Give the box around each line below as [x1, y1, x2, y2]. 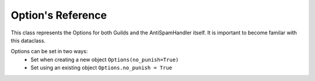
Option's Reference [10, 9, 107, 22]
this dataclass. [10, 37, 46, 44]
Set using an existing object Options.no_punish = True [30, 64, 172, 71]
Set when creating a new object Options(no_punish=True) [30, 56, 179, 63]
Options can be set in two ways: [10, 48, 88, 55]
